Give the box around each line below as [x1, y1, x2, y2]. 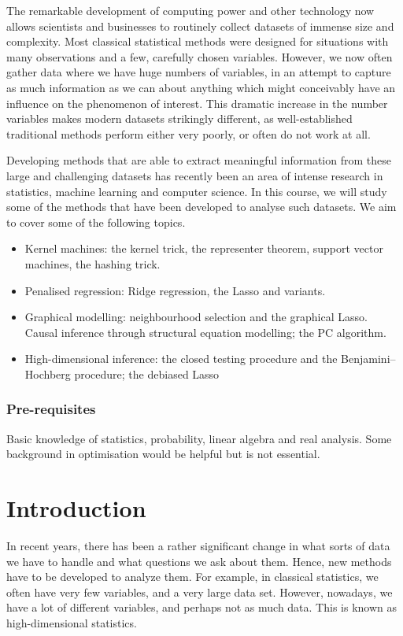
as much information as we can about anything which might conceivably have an [6, 79, 396, 95]
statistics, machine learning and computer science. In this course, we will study [6, 183, 387, 199]
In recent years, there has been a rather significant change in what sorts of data [6, 538, 390, 553]
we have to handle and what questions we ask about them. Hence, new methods [6, 553, 392, 569]
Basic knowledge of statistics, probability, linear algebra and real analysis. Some [6, 430, 392, 446]
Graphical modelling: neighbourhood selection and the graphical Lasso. [24, 309, 368, 325]
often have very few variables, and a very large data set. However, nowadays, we [6, 583, 393, 600]
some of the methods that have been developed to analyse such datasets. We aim [6, 198, 397, 215]
